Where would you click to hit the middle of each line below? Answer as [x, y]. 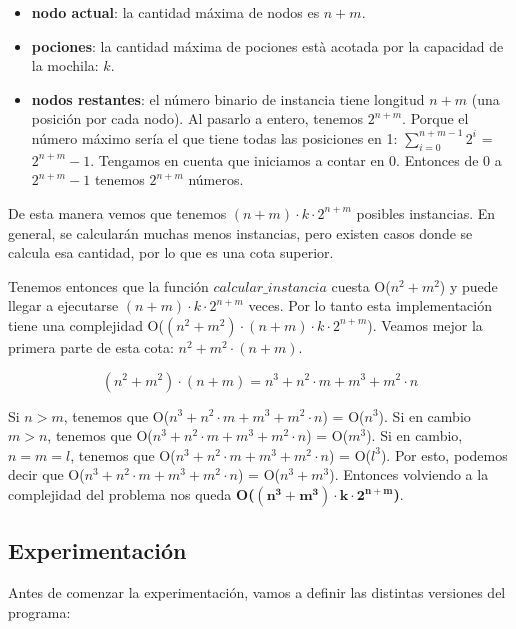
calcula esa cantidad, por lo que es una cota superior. [171, 252]
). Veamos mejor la [425, 324]
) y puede [468, 285]
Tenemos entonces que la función [108, 285]
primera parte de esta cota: [91, 346]
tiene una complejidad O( [86, 324]
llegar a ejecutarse [63, 305]
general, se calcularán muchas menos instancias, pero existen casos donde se [240, 232]
